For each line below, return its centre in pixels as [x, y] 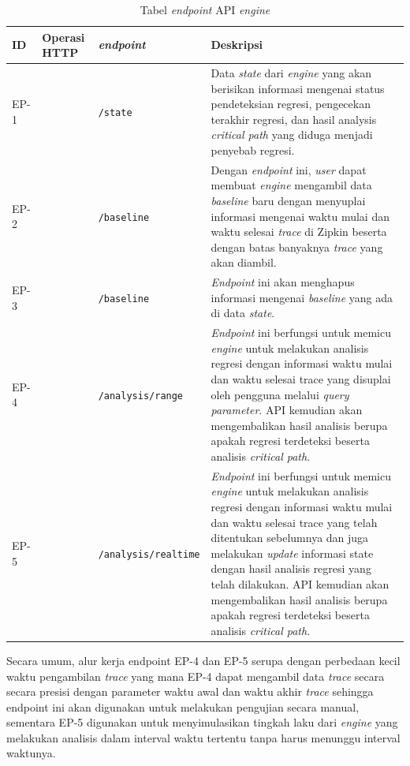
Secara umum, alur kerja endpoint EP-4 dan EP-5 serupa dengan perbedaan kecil [203, 660]
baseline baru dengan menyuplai [288, 201]
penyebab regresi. [253, 150]
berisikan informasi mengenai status [298, 88]
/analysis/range [141, 396]
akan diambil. [244, 262]
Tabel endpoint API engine [205, 9]
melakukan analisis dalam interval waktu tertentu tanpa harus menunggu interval [203, 737]
